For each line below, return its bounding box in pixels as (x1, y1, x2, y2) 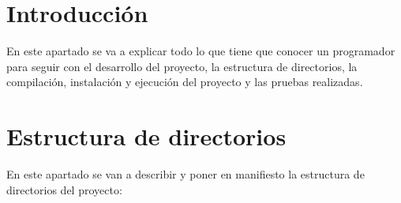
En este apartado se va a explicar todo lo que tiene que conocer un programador (6, 43, 395, 59)
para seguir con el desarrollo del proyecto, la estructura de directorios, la (6, 58, 358, 74)
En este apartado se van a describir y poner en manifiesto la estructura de (6, 166, 365, 182)
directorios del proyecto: (6, 181, 122, 197)
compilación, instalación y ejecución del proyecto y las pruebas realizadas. (6, 73, 363, 90)
